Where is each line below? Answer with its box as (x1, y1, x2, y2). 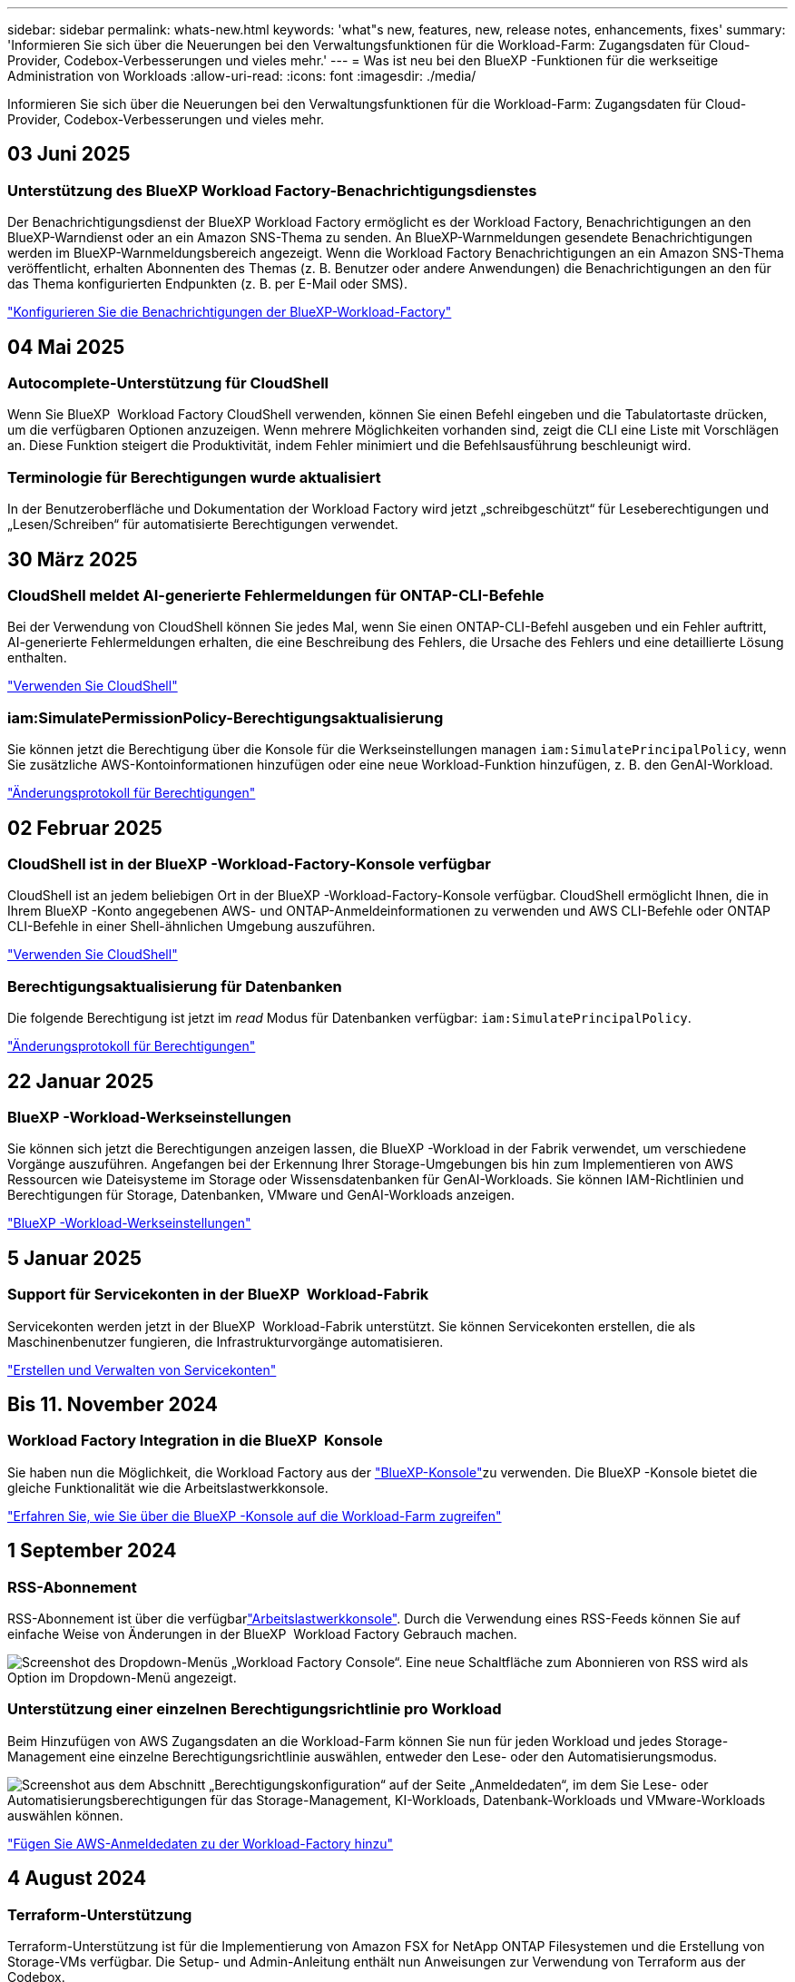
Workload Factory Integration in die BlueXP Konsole (7, 1431, 383, 1450)
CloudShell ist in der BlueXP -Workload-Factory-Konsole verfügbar (7, 855, 491, 873)
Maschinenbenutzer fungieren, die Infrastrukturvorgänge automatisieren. (7, 1333, 444, 1349)
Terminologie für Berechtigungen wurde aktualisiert (7, 467, 381, 486)
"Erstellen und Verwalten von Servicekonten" (7, 1361, 277, 1378)
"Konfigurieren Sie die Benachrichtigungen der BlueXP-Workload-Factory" (7, 304, 452, 320)
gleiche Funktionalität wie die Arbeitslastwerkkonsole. (7, 1479, 329, 1496)
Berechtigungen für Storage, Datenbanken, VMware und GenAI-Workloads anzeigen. (7, 1187, 515, 1203)
